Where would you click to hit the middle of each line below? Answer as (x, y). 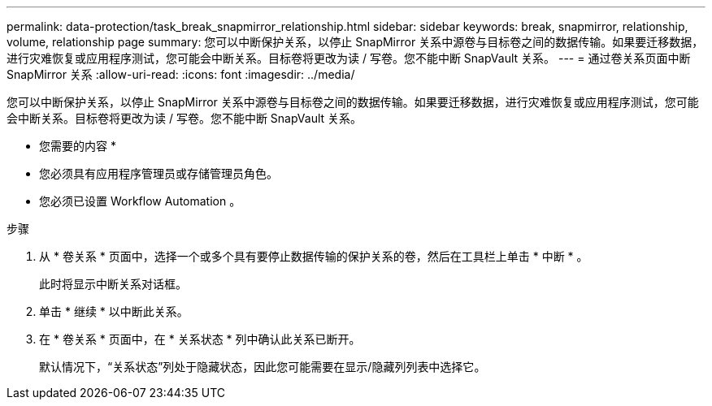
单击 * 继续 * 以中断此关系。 (114, 311)
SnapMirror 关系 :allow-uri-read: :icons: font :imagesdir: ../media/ (181, 74)
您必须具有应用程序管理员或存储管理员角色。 (158, 173)
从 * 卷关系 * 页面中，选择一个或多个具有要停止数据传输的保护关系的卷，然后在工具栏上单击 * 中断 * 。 (314, 256)
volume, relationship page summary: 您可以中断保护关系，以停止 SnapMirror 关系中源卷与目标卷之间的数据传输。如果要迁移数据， (355, 42)
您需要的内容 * (78, 146)
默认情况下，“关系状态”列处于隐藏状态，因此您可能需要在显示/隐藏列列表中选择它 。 (263, 367)
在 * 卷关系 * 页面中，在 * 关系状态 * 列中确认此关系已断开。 (200, 339)
